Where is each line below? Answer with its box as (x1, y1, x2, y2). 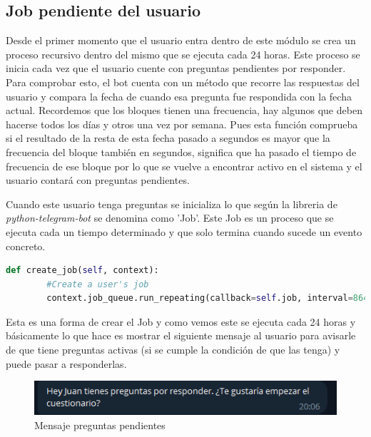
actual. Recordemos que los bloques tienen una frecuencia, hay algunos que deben (6, 103, 362, 118)
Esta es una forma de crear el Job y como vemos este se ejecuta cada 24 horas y (6, 314, 356, 329)
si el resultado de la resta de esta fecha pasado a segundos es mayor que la (6, 130, 330, 145)
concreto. (6, 238, 46, 253)
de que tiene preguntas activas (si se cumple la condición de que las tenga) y (6, 342, 340, 357)
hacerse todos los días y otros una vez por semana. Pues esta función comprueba (6, 116, 358, 131)
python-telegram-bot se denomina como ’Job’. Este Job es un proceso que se (6, 210, 334, 225)
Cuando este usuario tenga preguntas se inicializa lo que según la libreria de (6, 196, 337, 211)
